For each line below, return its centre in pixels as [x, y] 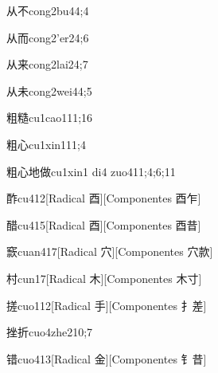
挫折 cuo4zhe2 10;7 [50, 332]
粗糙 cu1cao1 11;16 [50, 118]
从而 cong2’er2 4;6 [48, 37]
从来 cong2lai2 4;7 [47, 64]
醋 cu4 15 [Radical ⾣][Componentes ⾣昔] [104, 224]
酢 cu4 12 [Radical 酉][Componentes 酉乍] [104, 198]
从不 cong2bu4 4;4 [48, 10]
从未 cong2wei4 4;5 [49, 90]
